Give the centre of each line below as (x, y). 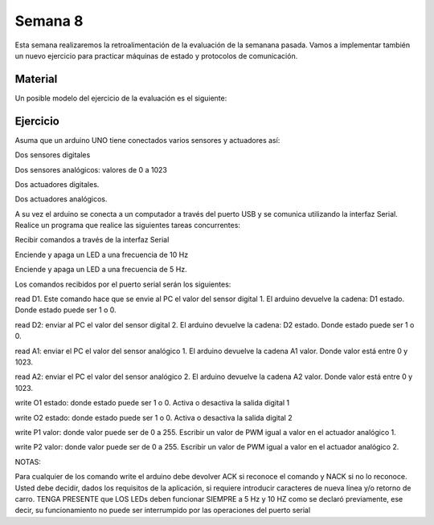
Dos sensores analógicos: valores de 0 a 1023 (91, 169)
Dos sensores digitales (53, 155)
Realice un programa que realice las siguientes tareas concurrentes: (128, 226)
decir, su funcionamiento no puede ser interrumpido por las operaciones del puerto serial (163, 511)
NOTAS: (28, 462)
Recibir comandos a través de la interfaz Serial (92, 240)
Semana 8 (49, 21)
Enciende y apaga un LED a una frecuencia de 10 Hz (102, 254)
